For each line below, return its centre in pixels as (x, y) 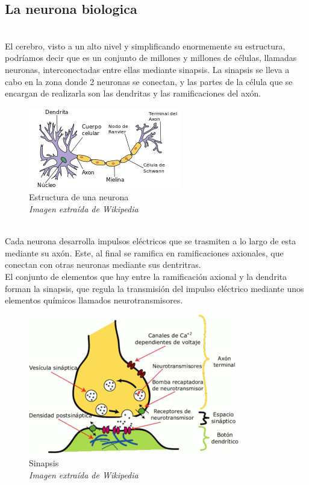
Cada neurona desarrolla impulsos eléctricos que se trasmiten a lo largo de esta (151, 241)
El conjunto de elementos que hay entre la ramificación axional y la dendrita (146, 276)
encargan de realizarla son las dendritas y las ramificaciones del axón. (133, 93)
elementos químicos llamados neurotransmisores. (94, 300)
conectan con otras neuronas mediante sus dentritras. (103, 265)
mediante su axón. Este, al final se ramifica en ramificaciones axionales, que (144, 252)
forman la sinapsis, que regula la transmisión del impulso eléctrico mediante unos (154, 288)
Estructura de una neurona (79, 197)
